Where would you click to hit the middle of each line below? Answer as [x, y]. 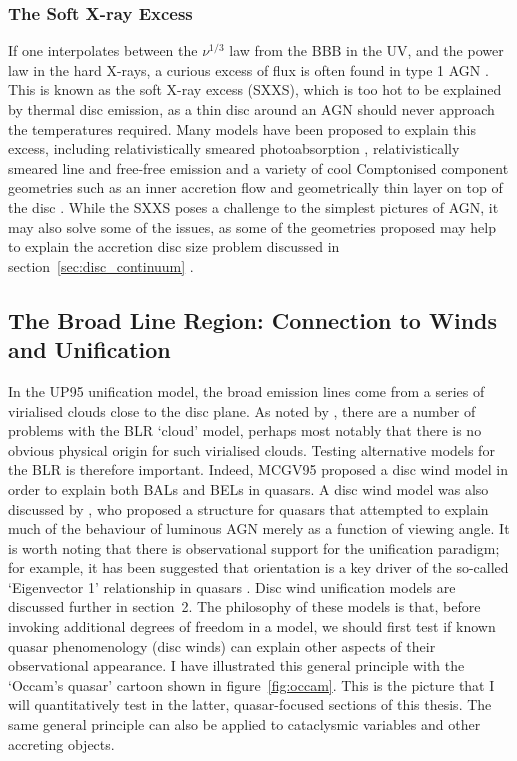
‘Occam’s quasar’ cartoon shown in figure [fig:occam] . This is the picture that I [251, 684]
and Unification [89, 349]
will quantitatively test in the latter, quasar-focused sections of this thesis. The [250, 704]
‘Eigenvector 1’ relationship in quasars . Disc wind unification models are [232, 586]
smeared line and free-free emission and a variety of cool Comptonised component [258, 167]
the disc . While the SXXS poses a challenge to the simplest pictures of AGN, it [253, 206]
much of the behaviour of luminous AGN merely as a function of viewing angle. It [259, 528]
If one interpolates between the [103, 50]
